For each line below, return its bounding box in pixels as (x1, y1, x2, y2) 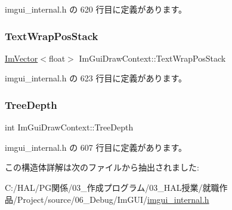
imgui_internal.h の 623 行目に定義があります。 (5, 72, 187, 84)
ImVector (5, 51, 38, 64)
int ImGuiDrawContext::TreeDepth (5, 121, 134, 133)
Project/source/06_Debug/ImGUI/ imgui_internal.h (17, 193, 209, 205)
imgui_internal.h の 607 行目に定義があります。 (5, 141, 187, 153)
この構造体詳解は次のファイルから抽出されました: (5, 161, 199, 174)
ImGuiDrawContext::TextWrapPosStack (79, 51, 226, 64)
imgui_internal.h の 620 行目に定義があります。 (5, 3, 187, 15)
